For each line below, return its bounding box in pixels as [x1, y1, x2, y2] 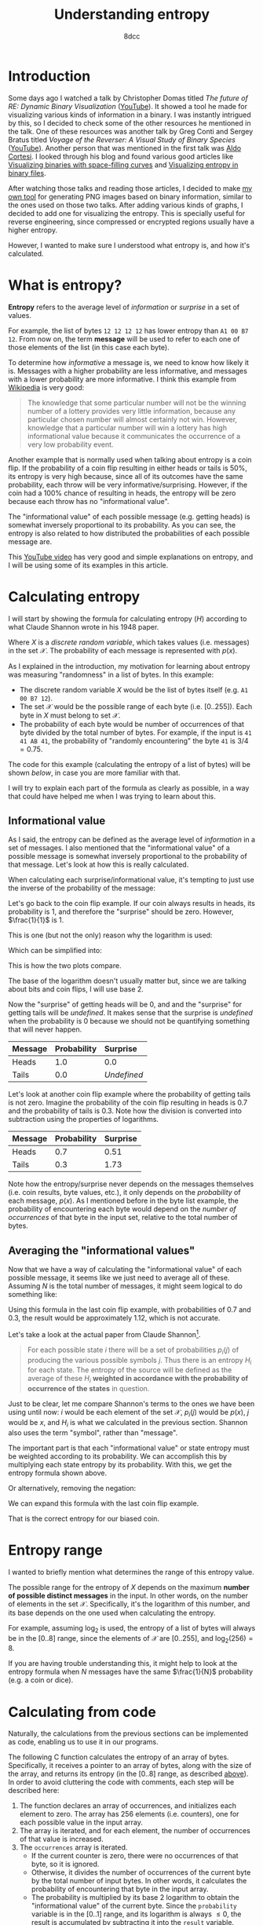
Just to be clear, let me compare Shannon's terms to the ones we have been [8, 1399, 255, 1408]
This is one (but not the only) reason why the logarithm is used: [8, 930, 213, 940]
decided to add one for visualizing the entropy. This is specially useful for [8, 208, 246, 217]
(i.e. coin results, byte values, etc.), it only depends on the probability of [8, 1188, 241, 1197]
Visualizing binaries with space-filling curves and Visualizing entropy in [8, 159, 239, 170]
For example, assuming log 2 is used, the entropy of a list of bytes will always [8, 1623, 256, 1635]
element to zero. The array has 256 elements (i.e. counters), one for [19, 1810, 239, 1819]
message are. [8, 536, 53, 546]
